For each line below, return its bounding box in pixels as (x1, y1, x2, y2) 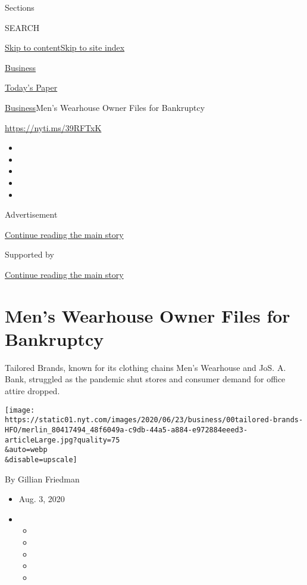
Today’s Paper (5, 81, 58, 94)
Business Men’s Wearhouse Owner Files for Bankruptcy (5, 101, 205, 113)
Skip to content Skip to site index (5, 41, 125, 54)
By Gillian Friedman (5, 472, 80, 485)
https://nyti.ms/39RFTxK (5, 121, 102, 134)
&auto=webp (5, 445, 48, 454)
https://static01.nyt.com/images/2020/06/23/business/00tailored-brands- (5, 416, 303, 425)
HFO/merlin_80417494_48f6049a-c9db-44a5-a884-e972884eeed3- (5, 425, 248, 434)
